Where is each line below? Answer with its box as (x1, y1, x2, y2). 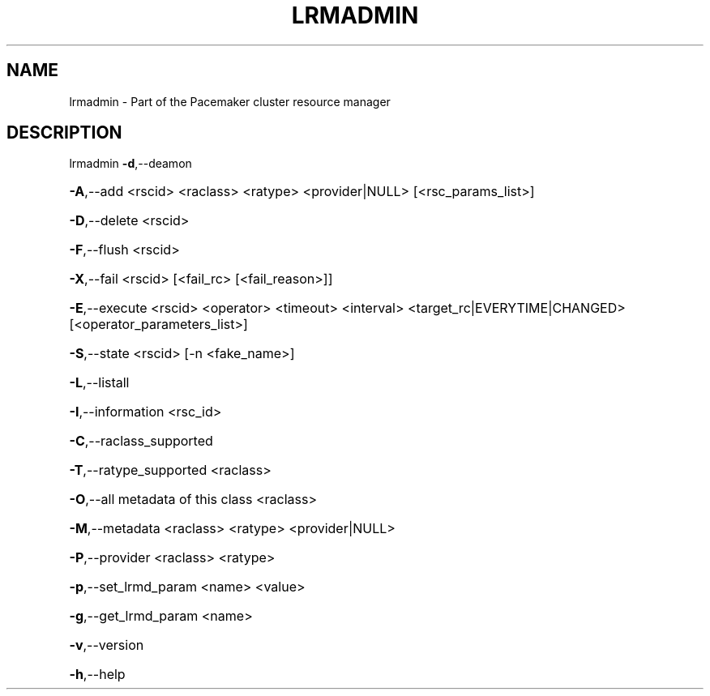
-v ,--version (69, 637, 144, 654)
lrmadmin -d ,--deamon (69, 156, 192, 171)
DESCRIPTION (6, 122, 122, 143)
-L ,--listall (69, 374, 130, 391)
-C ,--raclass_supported (69, 433, 213, 450)
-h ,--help (69, 666, 126, 683)
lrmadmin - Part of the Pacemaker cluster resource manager (69, 94, 391, 109)
